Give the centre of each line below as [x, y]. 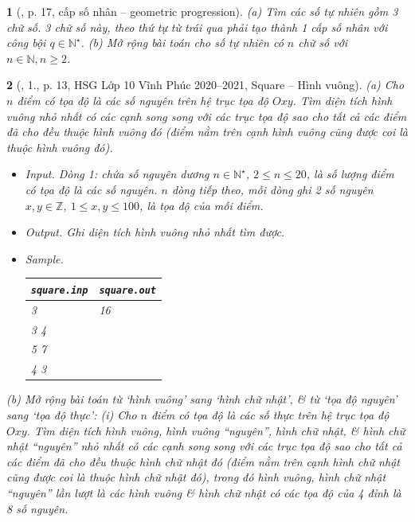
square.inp [59, 290]
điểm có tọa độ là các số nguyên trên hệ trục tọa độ [143, 100]
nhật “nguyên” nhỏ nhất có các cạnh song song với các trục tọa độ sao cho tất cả [204, 446]
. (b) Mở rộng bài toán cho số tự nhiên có [182, 43]
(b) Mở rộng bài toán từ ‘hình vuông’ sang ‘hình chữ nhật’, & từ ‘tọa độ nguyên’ [202, 399]
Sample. [44, 258]
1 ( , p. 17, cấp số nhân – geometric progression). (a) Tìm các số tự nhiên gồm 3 [202, 11]
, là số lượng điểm [350, 174]
